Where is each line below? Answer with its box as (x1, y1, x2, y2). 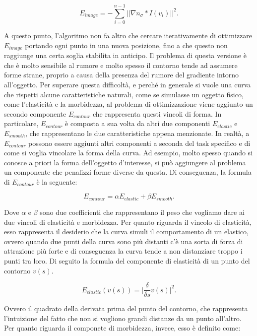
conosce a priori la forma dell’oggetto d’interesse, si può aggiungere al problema (4, 157, 246, 167)
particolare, (4, 118, 39, 129)
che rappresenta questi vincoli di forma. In (92, 108, 222, 119)
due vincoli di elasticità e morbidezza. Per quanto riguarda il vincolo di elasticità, (4, 216, 252, 227)
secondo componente (4, 108, 66, 119)
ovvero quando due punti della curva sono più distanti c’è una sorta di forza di (4, 236, 243, 246)
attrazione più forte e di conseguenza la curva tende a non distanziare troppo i (4, 246, 243, 256)
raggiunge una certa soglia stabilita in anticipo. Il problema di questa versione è (4, 50, 247, 61)
